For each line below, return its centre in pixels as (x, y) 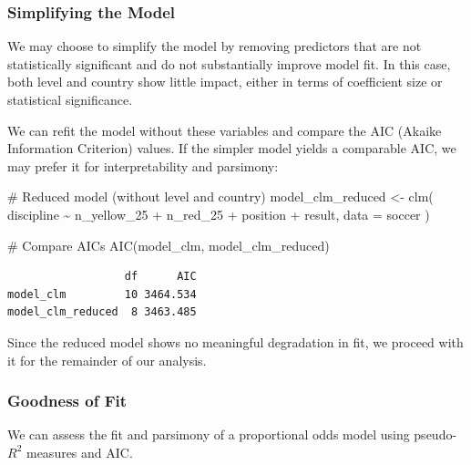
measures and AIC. (79, 452)
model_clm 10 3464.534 (102, 294)
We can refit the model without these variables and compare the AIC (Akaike (225, 130)
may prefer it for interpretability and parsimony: (143, 165)
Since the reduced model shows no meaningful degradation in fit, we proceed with (235, 341)
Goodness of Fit (67, 401)
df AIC (160, 277)
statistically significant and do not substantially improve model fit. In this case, (229, 63)
